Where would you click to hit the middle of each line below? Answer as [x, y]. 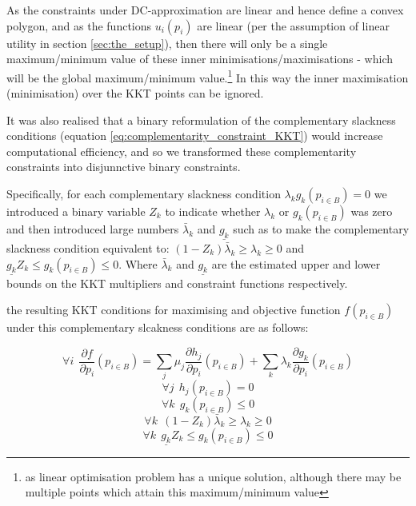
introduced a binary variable [76, 211]
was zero [372, 211]
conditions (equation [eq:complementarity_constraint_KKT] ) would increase [195, 135]
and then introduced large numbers [93, 229]
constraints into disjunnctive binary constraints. [124, 167]
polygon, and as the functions [79, 25]
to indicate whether [213, 211]
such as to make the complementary [321, 229]
